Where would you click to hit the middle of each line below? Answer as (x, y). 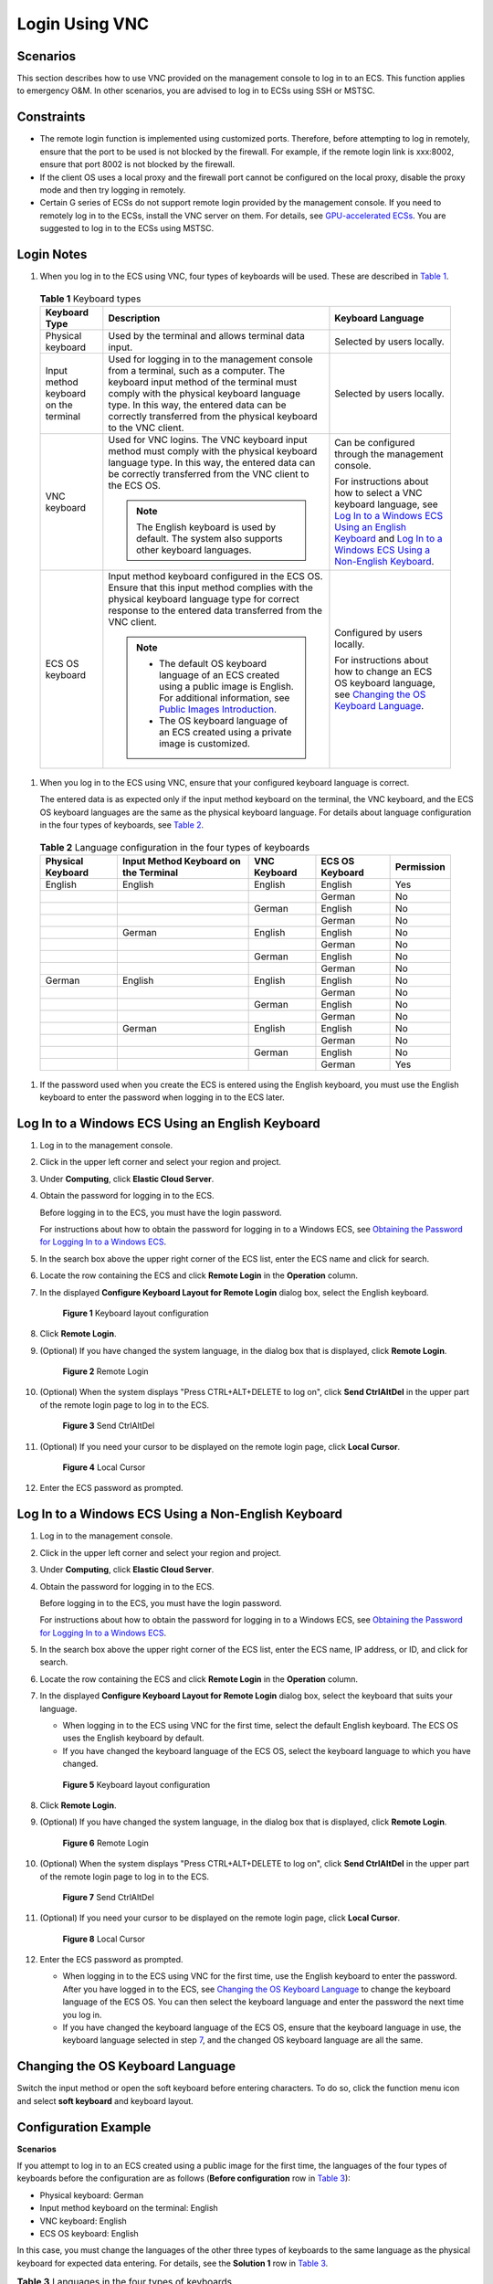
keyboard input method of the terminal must (203, 382)
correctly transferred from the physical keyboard (213, 416)
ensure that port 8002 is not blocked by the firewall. (137, 164)
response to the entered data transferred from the (215, 610)
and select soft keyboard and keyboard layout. (105, 2100)
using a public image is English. (226, 686)
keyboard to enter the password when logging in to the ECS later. (162, 1097)
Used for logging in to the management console (211, 359)
